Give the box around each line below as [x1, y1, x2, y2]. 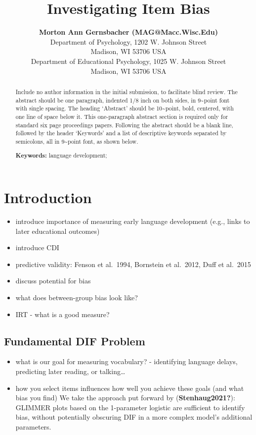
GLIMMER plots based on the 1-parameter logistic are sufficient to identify [15, 402, 245, 412]
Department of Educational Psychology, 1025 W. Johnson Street [31, 55, 226, 66]
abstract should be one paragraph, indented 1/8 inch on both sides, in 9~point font [15, 96, 230, 104]
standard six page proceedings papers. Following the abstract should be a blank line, [15, 120, 233, 129]
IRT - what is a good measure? [15, 309, 110, 319]
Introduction [4, 187, 92, 208]
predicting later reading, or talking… [15, 366, 126, 376]
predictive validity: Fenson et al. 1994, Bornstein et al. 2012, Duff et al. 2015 [15, 259, 251, 269]
